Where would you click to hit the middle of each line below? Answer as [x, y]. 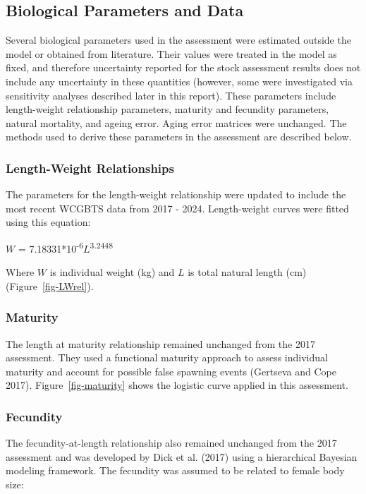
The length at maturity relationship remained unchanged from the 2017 [160, 343]
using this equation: [48, 222]
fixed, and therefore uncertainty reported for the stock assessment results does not [183, 67]
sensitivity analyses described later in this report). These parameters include [171, 95]
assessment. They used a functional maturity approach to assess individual [167, 357]
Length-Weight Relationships [90, 168]
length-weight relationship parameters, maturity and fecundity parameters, [167, 109]
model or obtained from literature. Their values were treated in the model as [171, 53]
